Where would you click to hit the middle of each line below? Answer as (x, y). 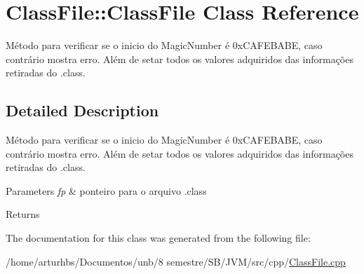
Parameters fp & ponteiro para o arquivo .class (106, 190)
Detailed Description (82, 110)
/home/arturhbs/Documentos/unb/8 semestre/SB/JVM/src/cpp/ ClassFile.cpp (176, 261)
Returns (23, 214)
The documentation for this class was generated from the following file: (158, 238)
